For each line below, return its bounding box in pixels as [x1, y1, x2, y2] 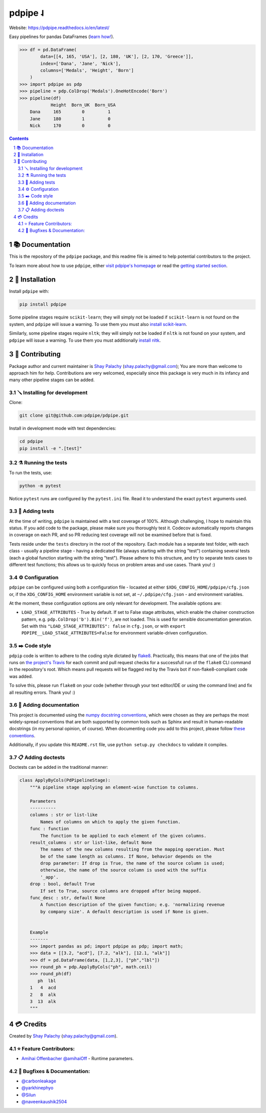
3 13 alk [30, 998, 56, 1004]
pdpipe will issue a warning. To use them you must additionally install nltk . [9, 337, 161, 343]
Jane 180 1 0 [30, 116, 111, 121]
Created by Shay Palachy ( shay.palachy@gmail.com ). [9, 1033, 118, 1039]
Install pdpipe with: [9, 288, 49, 294]
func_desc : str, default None [30, 895, 105, 901]
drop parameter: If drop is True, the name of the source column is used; [40, 861, 225, 866]
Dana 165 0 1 [30, 109, 111, 115]
